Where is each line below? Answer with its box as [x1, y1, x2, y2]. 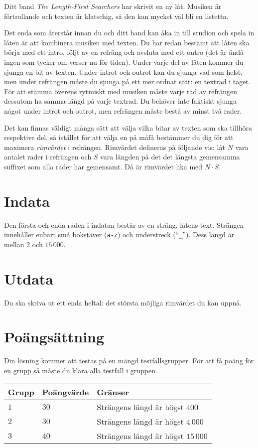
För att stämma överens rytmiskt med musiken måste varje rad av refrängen [4, 86, 237, 96]
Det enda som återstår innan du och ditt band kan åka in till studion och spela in [4, 27, 255, 38]
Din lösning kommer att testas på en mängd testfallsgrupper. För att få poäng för [4, 355, 254, 366]
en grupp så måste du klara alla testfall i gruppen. [4, 365, 157, 375]
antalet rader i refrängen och [4, 151, 92, 162]
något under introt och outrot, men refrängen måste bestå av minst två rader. [4, 105, 242, 116]
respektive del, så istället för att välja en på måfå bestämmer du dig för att [4, 132, 234, 143]
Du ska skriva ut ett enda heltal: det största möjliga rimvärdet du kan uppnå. [4, 297, 242, 307]
